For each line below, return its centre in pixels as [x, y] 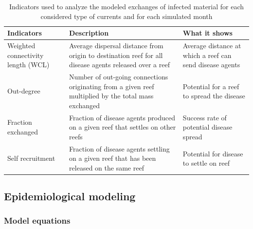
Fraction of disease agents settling [119, 148]
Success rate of [205, 117]
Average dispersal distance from [116, 46]
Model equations [37, 220]
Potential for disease [213, 153]
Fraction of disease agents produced [122, 117]
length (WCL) [28, 65]
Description [89, 33]
